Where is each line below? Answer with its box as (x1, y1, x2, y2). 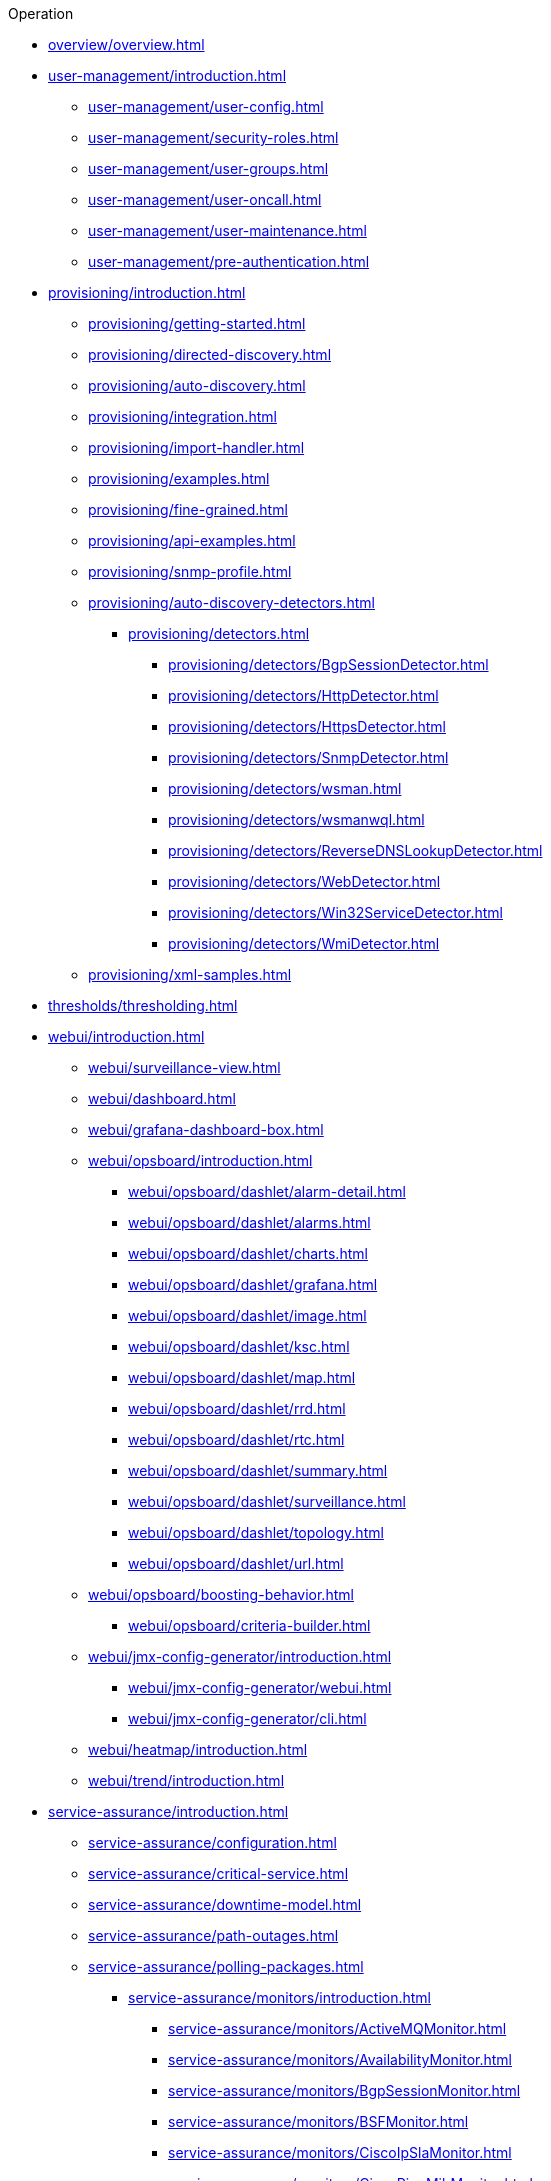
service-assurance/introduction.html (48, 1803, 289, 1820)
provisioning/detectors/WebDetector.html (168, 873, 441, 890)
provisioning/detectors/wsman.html (168, 780, 402, 797)
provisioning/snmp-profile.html (88, 563, 292, 580)
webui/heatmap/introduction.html (88, 1741, 308, 1758)
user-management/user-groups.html (88, 160, 329, 177)
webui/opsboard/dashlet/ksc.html (128, 1338, 350, 1355)
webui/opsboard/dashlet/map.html (128, 1369, 356, 1386)
